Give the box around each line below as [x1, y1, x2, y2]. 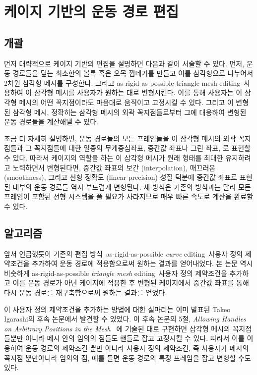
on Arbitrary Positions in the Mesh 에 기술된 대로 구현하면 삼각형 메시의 [4, 323, 230, 333]
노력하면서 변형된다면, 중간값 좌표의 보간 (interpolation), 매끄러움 [12, 162, 216, 172]
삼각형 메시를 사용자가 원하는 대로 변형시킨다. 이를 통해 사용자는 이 [34, 87, 243, 98]
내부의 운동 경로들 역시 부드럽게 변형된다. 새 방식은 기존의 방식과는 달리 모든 [12, 181, 251, 192]
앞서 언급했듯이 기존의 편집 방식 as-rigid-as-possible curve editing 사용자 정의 [4, 248, 243, 259]
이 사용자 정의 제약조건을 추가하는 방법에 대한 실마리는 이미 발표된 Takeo [4, 304, 231, 314]
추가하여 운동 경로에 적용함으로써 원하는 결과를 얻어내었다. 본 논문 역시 [32, 258, 253, 268]
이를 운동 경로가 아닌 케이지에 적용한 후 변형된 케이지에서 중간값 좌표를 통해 [12, 277, 249, 288]
